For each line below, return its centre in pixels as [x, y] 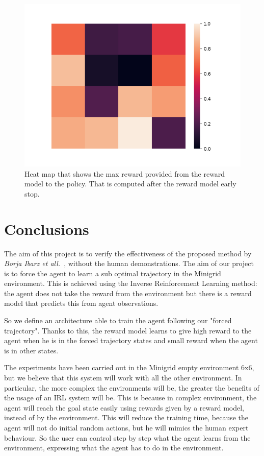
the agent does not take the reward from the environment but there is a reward [128, 293]
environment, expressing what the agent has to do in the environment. [114, 448]
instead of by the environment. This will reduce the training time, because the [126, 417]
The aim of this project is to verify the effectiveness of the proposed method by [128, 253]
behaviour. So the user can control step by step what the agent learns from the [127, 437]
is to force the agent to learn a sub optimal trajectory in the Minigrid [113, 273]
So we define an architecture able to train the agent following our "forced [118, 320]
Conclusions [47, 229]
